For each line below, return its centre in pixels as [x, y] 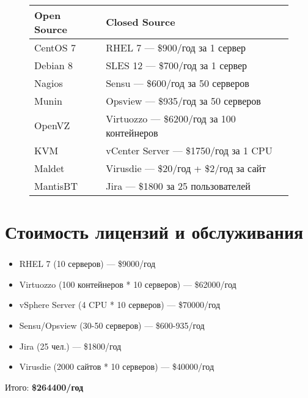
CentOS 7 [55, 47]
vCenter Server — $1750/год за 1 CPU [189, 150]
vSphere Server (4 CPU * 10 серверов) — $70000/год [120, 305]
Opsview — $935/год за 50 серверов [183, 100]
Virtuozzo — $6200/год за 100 [171, 118]
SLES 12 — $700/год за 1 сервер [177, 65]
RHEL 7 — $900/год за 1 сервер [176, 47]
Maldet [50, 168]
